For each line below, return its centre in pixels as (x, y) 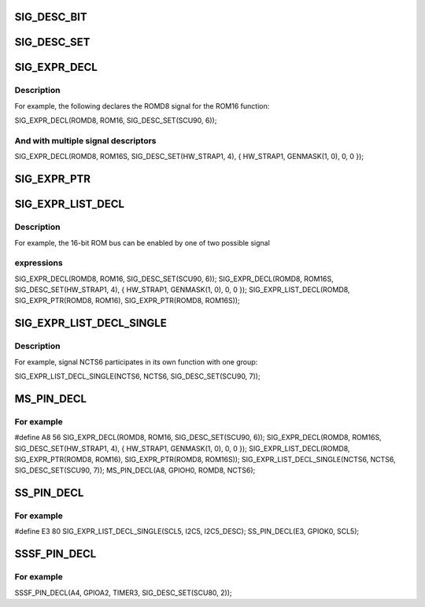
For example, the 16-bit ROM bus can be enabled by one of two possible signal (142, 242)
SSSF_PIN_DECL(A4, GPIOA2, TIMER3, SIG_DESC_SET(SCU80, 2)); (123, 592)
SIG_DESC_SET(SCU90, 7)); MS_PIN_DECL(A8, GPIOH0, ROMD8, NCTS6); (135, 470)
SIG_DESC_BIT (51, 17)
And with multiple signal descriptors (85, 140)
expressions (39, 263)
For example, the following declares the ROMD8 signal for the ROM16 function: (142, 105)
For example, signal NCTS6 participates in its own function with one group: (136, 361)
